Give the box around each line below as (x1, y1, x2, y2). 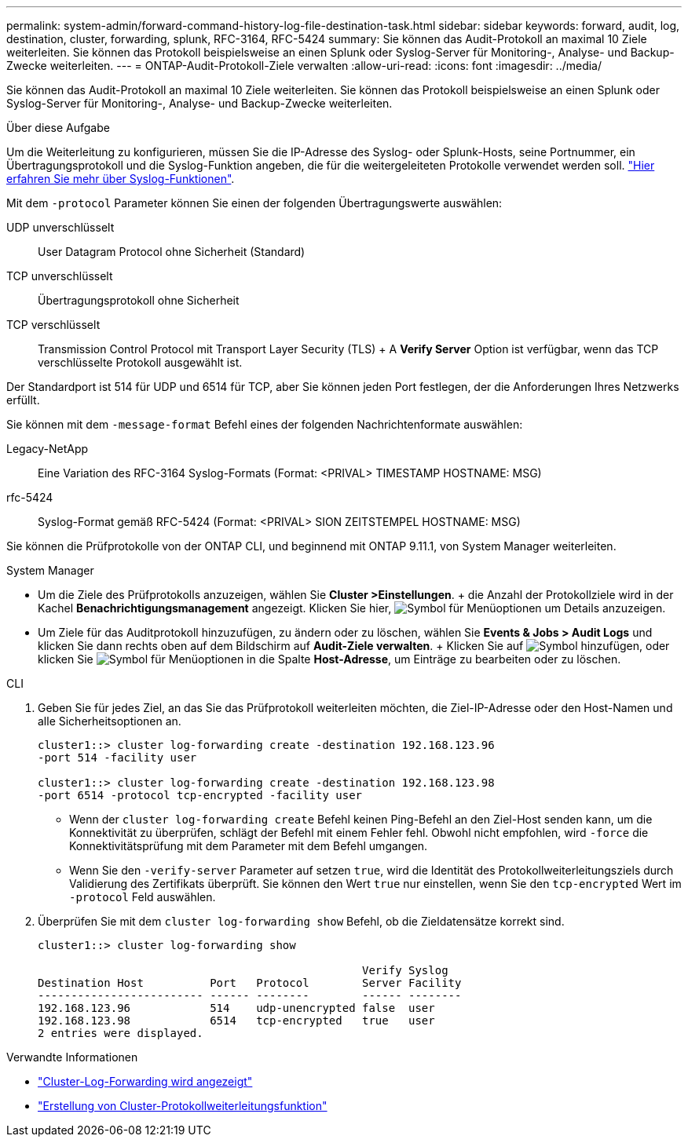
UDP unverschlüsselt (6, 221, 115, 234)
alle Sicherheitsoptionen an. (38, 714, 181, 728)
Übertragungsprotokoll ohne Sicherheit (38, 294, 240, 307)
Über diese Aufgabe (6, 121, 110, 134)
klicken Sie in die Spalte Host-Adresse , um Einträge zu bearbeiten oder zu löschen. (38, 652, 621, 666)
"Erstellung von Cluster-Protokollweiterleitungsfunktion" (38, 1099, 328, 1112)
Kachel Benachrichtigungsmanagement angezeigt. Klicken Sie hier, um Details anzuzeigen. (38, 601, 666, 615)
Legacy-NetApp (6, 442, 89, 455)
